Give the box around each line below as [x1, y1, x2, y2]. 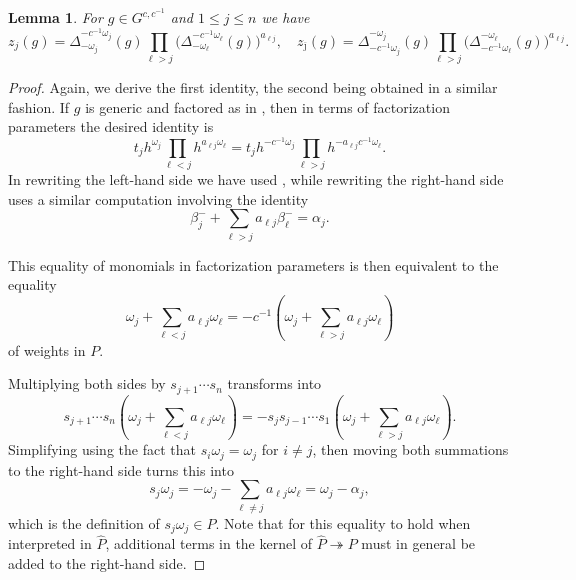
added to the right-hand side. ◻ [8, 552, 206, 573]
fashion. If [8, 96, 70, 117]
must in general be [361, 533, 476, 554]
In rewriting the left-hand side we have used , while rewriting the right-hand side [8, 169, 504, 190]
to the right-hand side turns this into [8, 459, 234, 480]
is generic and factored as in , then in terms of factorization [85, 96, 450, 117]
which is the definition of [8, 512, 160, 533]
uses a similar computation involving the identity [8, 188, 309, 209]
